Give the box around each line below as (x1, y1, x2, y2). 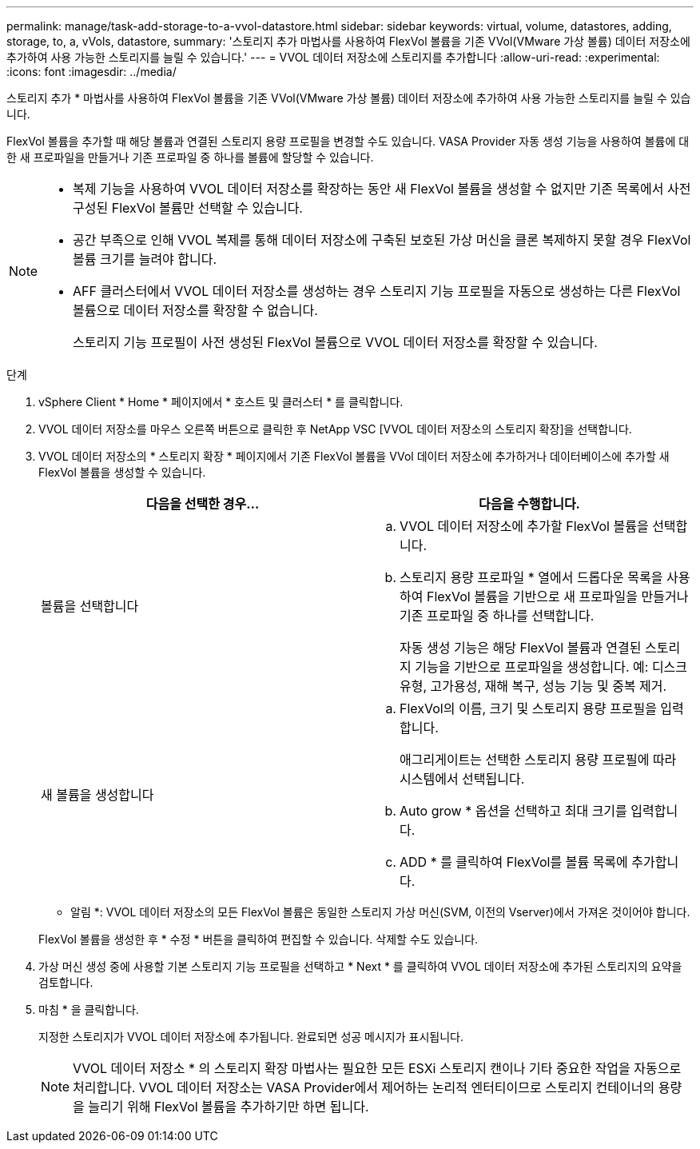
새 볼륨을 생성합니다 (41, 787, 154, 803)
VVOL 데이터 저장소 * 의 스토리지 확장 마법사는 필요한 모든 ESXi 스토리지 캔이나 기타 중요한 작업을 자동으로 (73, 1060, 682, 1076)
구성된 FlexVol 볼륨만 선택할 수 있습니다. (73, 200, 303, 216)
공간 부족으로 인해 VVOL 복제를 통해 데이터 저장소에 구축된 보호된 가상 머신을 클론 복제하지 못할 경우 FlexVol (73, 232, 691, 248)
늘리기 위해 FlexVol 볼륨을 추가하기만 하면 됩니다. (88, 1099, 369, 1115)
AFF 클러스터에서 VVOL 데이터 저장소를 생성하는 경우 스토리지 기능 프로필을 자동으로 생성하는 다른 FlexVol (73, 283, 681, 299)
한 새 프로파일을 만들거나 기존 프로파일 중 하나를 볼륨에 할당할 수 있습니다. (6, 150, 374, 164)
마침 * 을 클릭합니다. (38, 1003, 139, 1016)
